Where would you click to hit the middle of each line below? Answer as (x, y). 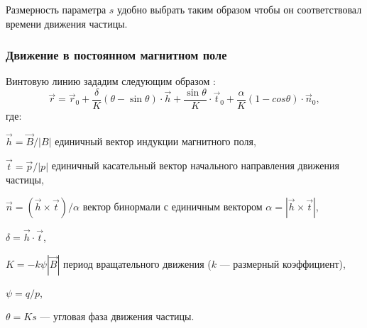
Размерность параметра (56, 9)
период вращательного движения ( (137, 263)
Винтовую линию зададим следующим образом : (111, 81)
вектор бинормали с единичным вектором (172, 206)
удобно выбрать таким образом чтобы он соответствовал (240, 9)
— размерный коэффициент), (283, 263)
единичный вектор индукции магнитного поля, (155, 141)
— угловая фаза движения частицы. (117, 316)
